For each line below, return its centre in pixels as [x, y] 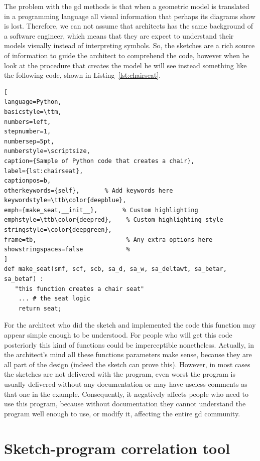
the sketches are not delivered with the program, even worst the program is [120, 374]
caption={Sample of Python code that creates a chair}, [99, 161]
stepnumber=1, [28, 132]
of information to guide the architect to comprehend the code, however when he [127, 55]
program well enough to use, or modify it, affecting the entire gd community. [122, 413]
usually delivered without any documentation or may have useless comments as [126, 383]
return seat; [40, 308]
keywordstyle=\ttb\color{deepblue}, [65, 200]
